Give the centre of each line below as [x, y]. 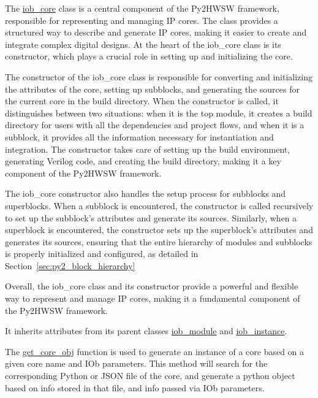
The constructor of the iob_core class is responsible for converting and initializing [159, 76]
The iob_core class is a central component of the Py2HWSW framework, [142, 8]
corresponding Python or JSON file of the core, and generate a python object [150, 376]
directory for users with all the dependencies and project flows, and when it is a [155, 125]
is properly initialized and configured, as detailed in [102, 254]
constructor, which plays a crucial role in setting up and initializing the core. [149, 56]
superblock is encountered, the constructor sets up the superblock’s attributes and [159, 230]
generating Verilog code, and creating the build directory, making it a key [143, 161]
